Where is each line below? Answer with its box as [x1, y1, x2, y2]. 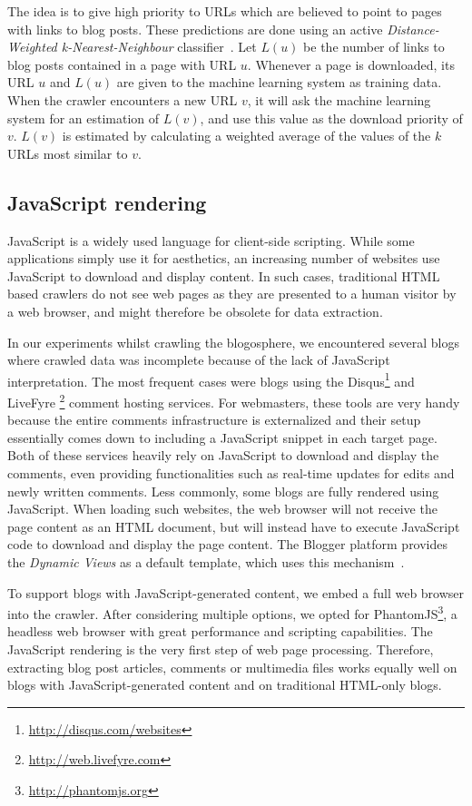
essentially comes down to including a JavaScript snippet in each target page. [7, 428, 438, 447]
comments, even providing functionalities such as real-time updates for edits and [7, 463, 455, 482]
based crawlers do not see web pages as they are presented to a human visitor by [7, 284, 457, 303]
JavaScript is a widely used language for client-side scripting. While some [7, 231, 415, 250]
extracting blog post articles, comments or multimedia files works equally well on [7, 657, 457, 676]
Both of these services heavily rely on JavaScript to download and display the [7, 446, 439, 465]
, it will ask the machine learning [247, 90, 431, 109]
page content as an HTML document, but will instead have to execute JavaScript [7, 516, 460, 536]
